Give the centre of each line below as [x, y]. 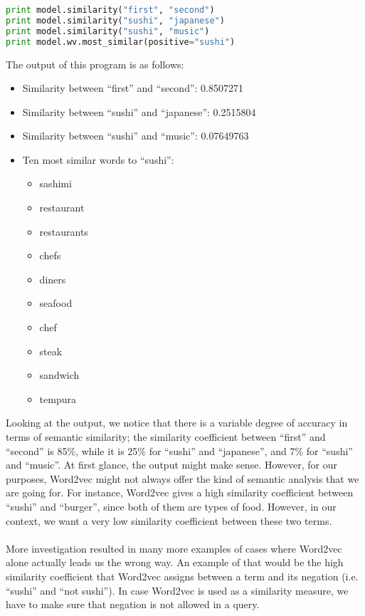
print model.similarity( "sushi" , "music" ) [108, 31]
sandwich [59, 375]
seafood [56, 303]
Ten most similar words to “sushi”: [98, 159]
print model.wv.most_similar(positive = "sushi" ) [121, 42]
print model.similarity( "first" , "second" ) [110, 10]
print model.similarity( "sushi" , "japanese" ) [115, 20]
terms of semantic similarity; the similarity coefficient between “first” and [166, 437]
